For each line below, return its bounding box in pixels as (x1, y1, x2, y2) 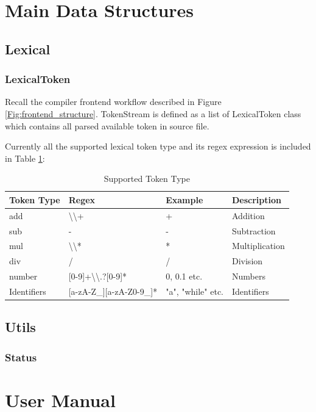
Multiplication (232, 239, 285, 252)
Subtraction (232, 224, 276, 237)
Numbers (232, 270, 265, 283)
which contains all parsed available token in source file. (5, 119, 209, 132)
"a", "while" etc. (166, 285, 223, 297)
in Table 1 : (5, 151, 45, 164)
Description (232, 193, 282, 206)
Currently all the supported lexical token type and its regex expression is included (5, 140, 311, 153)
